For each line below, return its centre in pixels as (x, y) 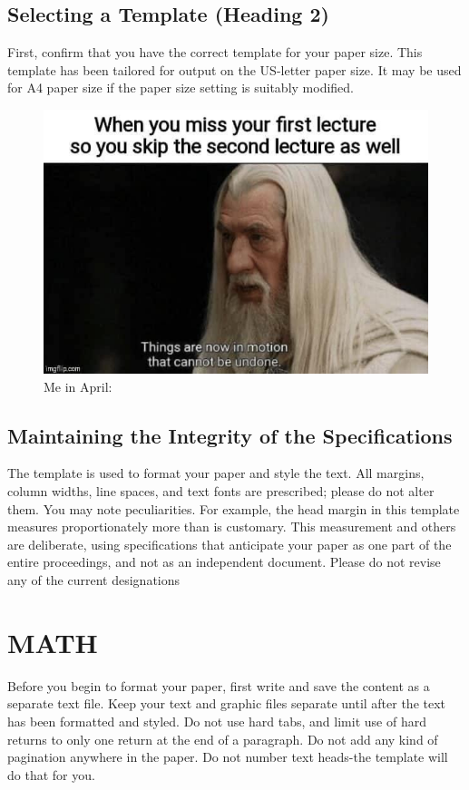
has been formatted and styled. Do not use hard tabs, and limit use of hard (217, 721)
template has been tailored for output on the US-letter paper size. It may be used (234, 69)
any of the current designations (94, 580)
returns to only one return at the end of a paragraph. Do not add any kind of (223, 739)
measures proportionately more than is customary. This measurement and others (232, 527)
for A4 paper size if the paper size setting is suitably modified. (181, 88)
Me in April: (78, 386)
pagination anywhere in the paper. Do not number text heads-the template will (228, 757)
